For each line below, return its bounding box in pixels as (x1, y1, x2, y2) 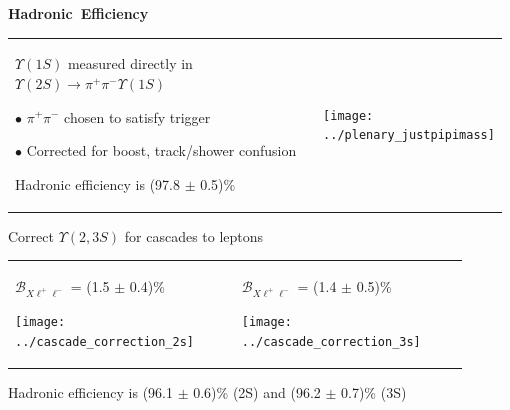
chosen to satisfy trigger (64, 106, 211, 127)
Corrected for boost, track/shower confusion (26, 140, 297, 161)
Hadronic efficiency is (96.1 (8, 381, 173, 402)
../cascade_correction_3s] (241, 334, 421, 349)
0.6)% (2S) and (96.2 (193, 381, 321, 402)
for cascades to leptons (124, 225, 264, 246)
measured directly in (67, 53, 193, 74)
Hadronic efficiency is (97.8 (15, 173, 180, 194)
